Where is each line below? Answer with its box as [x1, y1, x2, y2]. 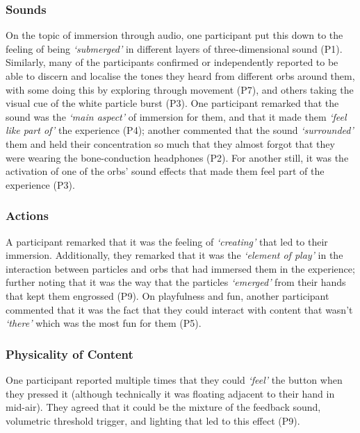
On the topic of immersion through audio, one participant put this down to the [6, 28, 343, 42]
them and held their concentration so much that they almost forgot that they [6, 136, 335, 151]
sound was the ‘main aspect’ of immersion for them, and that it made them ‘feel [6, 109, 347, 124]
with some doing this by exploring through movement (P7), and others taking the [6, 82, 354, 96]
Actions [6, 207, 49, 224]
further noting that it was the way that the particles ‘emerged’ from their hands [6, 275, 346, 289]
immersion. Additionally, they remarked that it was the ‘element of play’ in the [6, 248, 343, 262]
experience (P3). [6, 177, 75, 192]
